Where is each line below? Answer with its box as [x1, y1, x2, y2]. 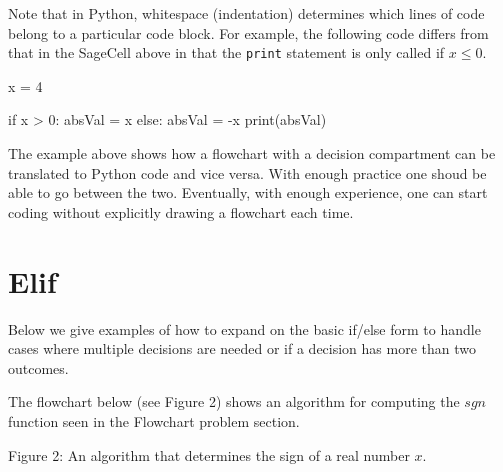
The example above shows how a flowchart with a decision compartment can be [8, 143, 496, 164]
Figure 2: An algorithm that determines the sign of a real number [8, 444, 410, 465]
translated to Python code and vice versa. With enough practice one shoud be [8, 162, 487, 183]
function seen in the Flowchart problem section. [8, 410, 300, 431]
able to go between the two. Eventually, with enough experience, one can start [8, 182, 488, 203]
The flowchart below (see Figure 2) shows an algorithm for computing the [8, 391, 460, 412]
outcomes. [8, 357, 69, 378]
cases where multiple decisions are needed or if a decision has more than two [8, 338, 476, 359]
